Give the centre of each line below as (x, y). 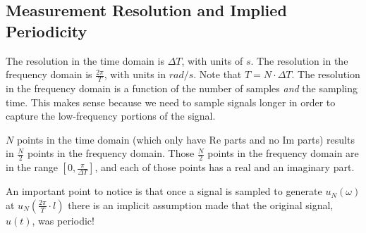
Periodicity (47, 31)
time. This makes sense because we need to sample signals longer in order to (171, 102)
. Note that (218, 74)
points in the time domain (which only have (111, 139)
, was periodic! (63, 220)
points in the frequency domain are (283, 153)
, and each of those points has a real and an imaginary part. (225, 167)
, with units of (212, 60)
